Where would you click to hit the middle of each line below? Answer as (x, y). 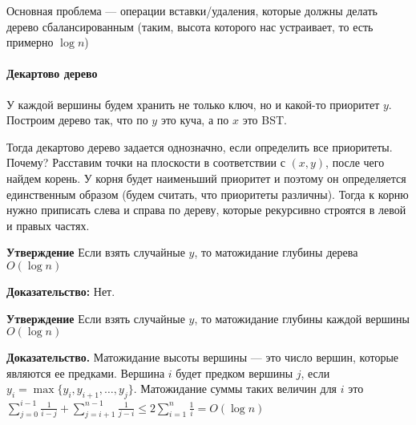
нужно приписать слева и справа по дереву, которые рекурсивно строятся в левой (206, 210)
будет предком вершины (234, 372)
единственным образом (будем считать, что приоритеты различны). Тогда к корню (208, 194)
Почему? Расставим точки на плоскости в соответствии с (146, 162)
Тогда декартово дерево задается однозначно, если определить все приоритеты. (200, 146)
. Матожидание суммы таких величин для (235, 389)
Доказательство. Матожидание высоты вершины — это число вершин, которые (203, 357)
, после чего (355, 162)
